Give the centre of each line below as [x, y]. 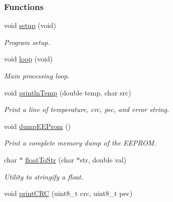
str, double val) [103, 159]
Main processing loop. [37, 75]
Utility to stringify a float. [44, 176]
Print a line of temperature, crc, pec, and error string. [87, 109]
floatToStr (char [50, 159]
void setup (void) [30, 25]
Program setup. [27, 42]
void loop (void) [28, 59]
